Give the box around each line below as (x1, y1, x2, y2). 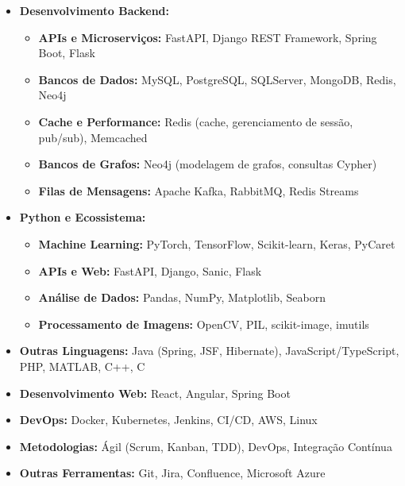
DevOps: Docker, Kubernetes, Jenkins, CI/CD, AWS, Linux (19, 411, 318, 428)
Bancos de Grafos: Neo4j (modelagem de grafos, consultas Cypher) (38, 156, 377, 172)
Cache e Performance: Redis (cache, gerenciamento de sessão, (38, 113, 353, 129)
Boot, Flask (38, 44, 95, 61)
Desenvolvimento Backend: (19, 2, 170, 18)
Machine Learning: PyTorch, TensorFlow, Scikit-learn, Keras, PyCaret (38, 235, 395, 252)
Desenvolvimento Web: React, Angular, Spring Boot (19, 384, 291, 401)
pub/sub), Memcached (38, 129, 148, 145)
